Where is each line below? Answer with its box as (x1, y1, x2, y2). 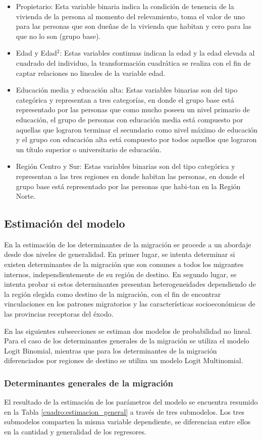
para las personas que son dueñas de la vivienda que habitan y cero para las (16, 21, 251, 31)
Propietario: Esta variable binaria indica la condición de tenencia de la (16, 1, 234, 11)
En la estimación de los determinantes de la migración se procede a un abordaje (4, 239, 251, 249)
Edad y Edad (16, 48, 57, 58)
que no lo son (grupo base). (16, 30, 101, 41)
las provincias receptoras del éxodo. (4, 309, 114, 319)
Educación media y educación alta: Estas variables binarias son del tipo (16, 84, 238, 95)
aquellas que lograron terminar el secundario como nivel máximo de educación (16, 124, 258, 135)
